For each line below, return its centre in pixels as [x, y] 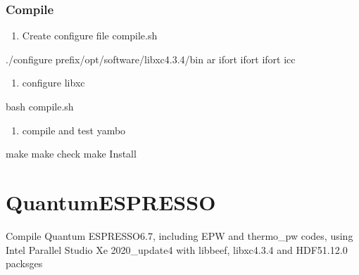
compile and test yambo [74, 130]
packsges [24, 263]
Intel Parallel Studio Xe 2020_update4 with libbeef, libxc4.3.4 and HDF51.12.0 [177, 249]
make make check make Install [71, 154]
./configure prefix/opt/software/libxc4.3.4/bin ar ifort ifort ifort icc [151, 59]
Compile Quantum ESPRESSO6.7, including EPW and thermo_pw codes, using [179, 235]
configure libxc [53, 83]
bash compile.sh [40, 106]
